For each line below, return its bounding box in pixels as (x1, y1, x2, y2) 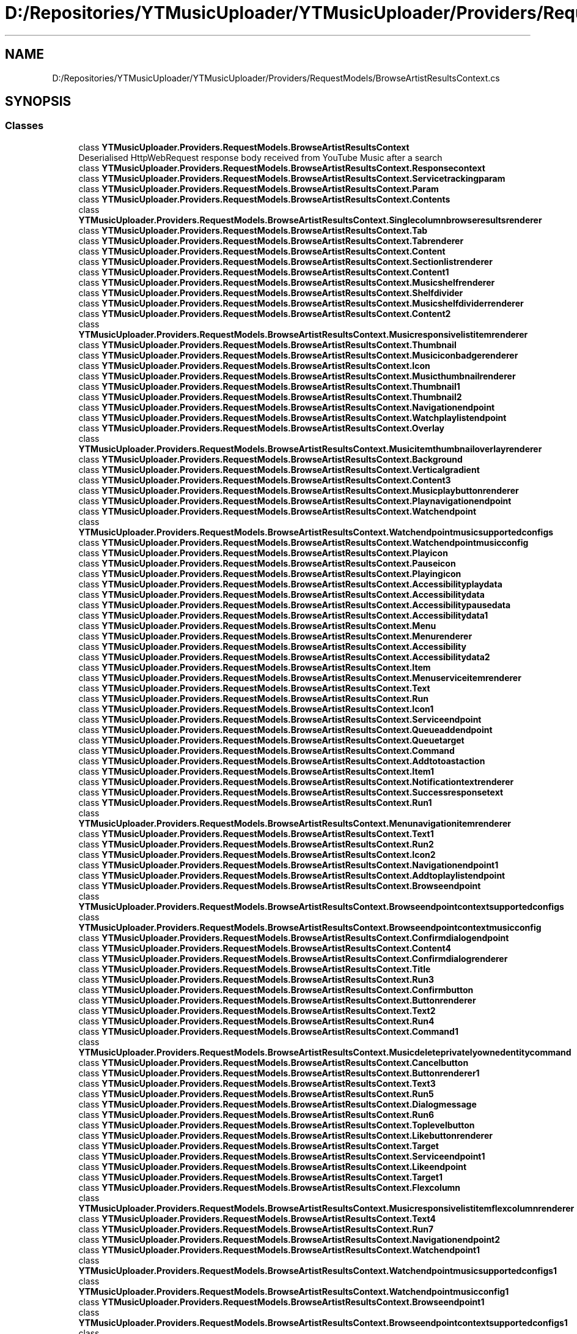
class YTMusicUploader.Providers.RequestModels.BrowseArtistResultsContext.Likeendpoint (78, 1161, 467, 1172)
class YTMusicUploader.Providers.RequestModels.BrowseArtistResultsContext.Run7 (78, 1223, 434, 1234)
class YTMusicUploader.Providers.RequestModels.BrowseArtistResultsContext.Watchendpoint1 (78, 1244, 480, 1255)
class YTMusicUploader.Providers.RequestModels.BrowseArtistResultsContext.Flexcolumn (78, 1182, 461, 1193)
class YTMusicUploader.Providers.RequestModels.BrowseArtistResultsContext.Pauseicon (78, 557, 456, 568)
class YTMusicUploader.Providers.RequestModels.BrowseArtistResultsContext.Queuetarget (78, 734, 465, 745)
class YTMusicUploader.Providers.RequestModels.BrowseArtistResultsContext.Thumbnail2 (78, 391, 462, 402)
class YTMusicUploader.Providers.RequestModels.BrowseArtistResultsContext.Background (78, 453, 463, 464)
